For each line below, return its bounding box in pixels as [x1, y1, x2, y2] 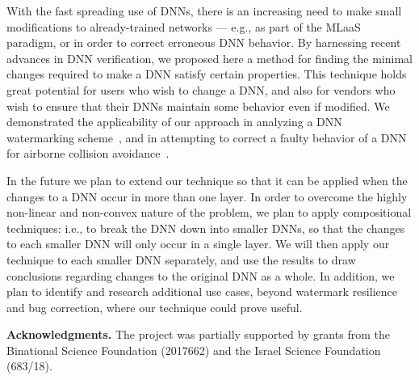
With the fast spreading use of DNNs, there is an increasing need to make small [6, 2, 402, 19]
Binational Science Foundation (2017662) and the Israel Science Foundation [6, 341, 381, 358]
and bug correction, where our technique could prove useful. [6, 298, 303, 315]
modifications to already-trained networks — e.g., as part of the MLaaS [6, 18, 361, 35]
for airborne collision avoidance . [6, 145, 170, 162]
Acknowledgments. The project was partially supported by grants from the [6, 326, 390, 343]
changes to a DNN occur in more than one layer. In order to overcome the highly [6, 188, 408, 205]
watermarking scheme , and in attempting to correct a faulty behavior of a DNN [6, 129, 407, 146]
